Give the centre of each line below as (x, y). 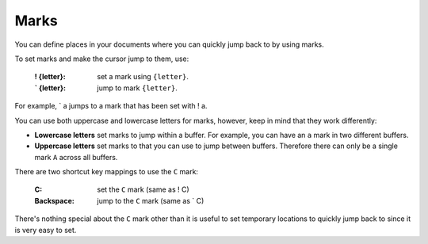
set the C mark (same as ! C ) (143, 189)
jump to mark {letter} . (137, 88)
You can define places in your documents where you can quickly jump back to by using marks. (169, 44)
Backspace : (54, 200)
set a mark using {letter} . (143, 77)
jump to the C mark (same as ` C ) (151, 200)
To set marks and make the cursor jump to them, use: (102, 59)
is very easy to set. (46, 230)
